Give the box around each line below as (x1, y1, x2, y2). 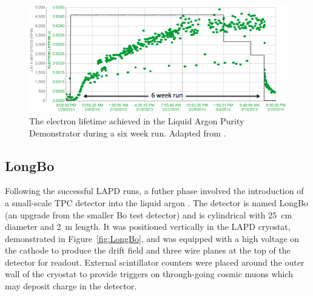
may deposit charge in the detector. (5, 280, 137, 292)
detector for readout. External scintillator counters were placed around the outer (5, 255, 305, 268)
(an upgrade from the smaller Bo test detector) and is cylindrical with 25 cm (5, 208, 292, 221)
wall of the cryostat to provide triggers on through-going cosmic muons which (5, 267, 293, 280)
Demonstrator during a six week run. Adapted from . (29, 126, 226, 139)
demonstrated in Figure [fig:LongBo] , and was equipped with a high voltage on (5, 232, 300, 244)
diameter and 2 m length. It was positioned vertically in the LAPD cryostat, (5, 220, 291, 233)
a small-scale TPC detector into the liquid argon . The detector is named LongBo (5, 196, 308, 209)
